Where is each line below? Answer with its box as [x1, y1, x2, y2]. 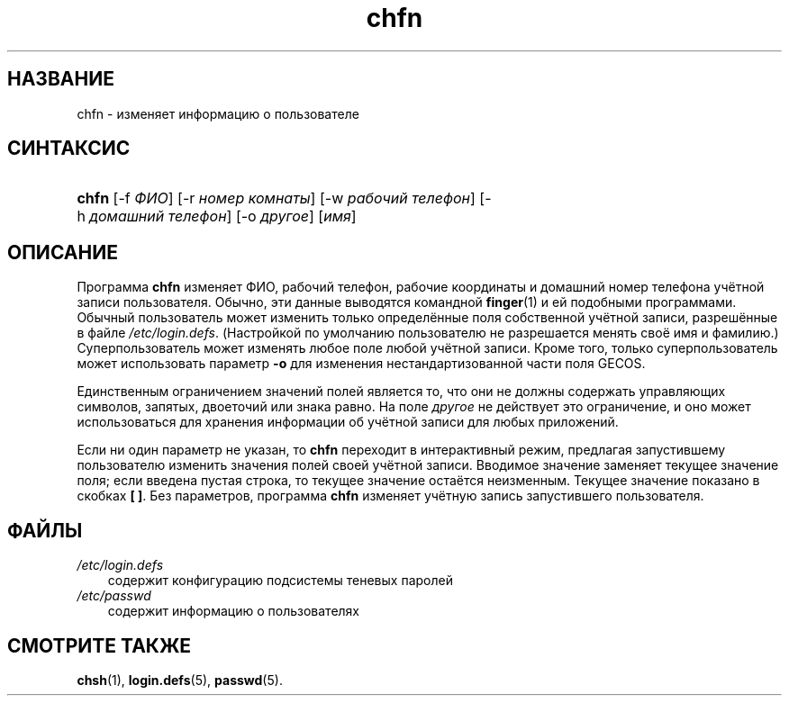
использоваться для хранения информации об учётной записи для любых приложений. [77, 414, 619, 430]
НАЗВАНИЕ [7, 68, 114, 91]
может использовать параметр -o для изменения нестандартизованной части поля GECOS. [77, 356, 646, 372]
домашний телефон [89, 207, 227, 226]
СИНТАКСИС [7, 137, 131, 160]
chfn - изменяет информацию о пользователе [77, 105, 359, 122]
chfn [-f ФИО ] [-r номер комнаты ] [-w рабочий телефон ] [77, 189, 476, 208]
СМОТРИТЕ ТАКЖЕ [7, 634, 192, 657]
